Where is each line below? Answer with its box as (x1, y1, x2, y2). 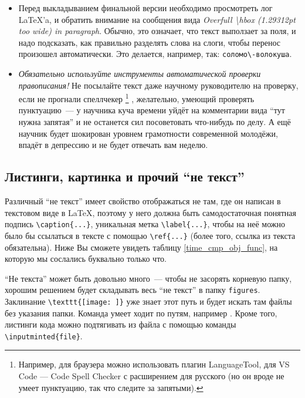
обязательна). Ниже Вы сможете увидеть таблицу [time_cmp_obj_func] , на (5, 241, 278, 253)
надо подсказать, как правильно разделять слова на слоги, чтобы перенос (18, 36, 280, 48)
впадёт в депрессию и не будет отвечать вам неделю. (18, 139, 208, 151)
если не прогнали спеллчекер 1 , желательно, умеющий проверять (18, 91, 255, 104)
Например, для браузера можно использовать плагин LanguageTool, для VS (18, 358, 290, 370)
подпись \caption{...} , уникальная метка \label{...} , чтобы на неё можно (5, 218, 285, 230)
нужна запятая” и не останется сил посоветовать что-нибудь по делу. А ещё (18, 116, 291, 128)
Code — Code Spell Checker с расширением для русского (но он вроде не (18, 370, 284, 382)
